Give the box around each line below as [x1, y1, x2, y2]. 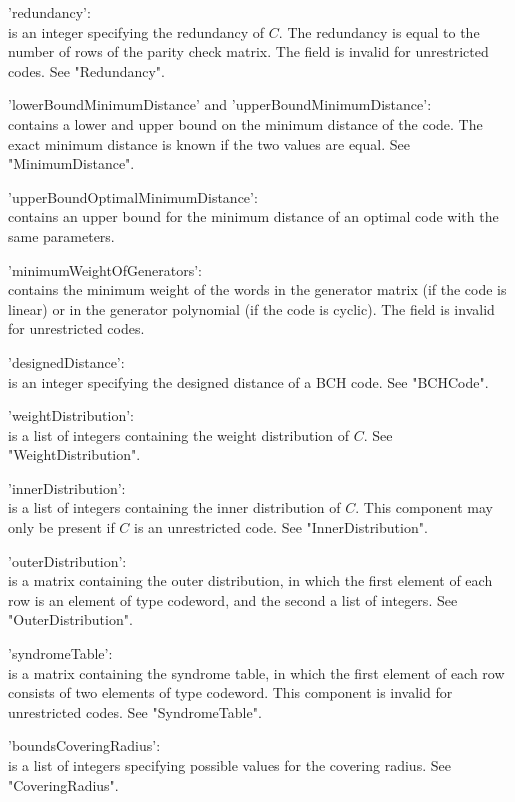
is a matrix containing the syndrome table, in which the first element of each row [8, 662, 505, 683]
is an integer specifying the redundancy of [8, 21, 265, 42]
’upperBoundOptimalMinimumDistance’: [8, 186, 258, 207]
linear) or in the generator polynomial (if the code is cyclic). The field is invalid [8, 298, 495, 319]
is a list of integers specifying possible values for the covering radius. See [8, 755, 451, 775]
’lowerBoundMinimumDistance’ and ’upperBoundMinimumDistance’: [8, 94, 432, 115]
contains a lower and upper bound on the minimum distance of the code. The [8, 113, 483, 134]
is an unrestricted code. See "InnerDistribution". [134, 517, 428, 538]
